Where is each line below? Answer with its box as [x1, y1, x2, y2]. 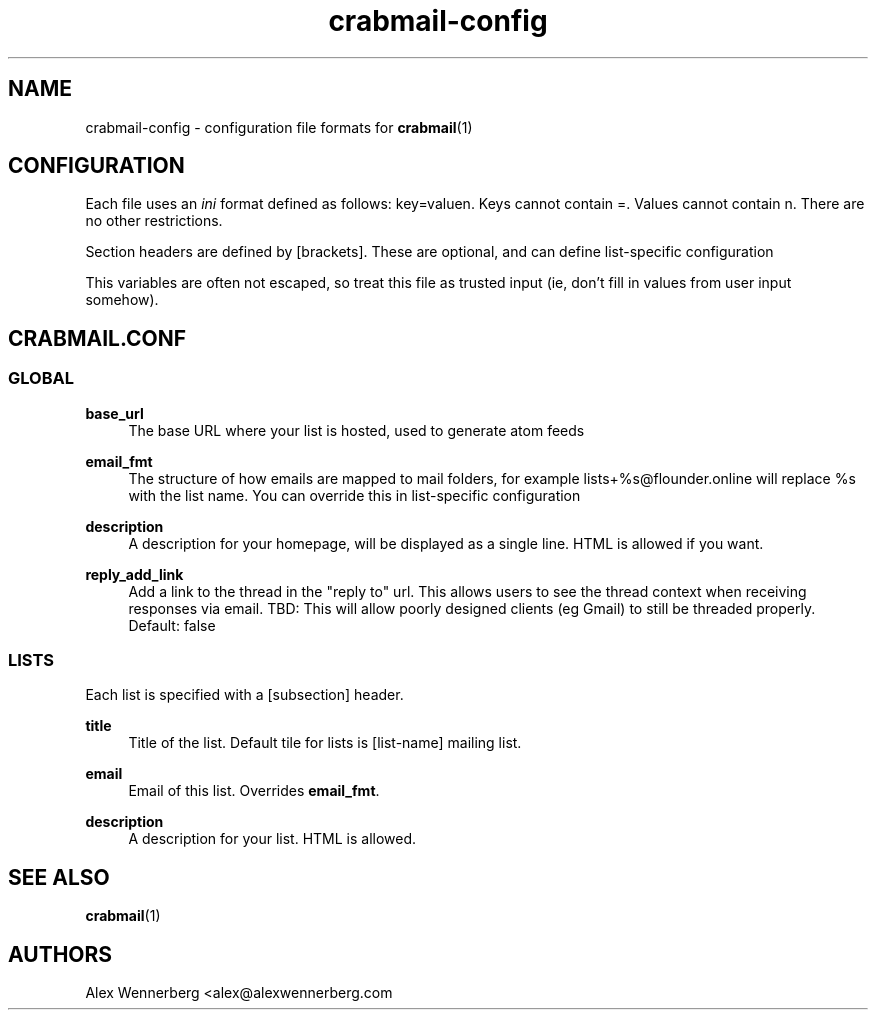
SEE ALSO [8, 864, 110, 890]
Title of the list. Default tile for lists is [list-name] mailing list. [128, 734, 522, 752]
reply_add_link [85, 565, 184, 583]
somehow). [85, 291, 159, 309]
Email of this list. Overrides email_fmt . [128, 782, 380, 800]
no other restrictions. [85, 212, 223, 230]
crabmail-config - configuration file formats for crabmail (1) [85, 118, 473, 136]
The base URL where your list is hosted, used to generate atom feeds [128, 421, 585, 439]
